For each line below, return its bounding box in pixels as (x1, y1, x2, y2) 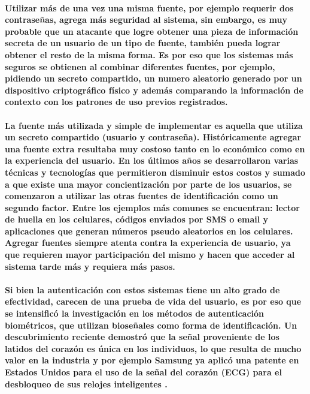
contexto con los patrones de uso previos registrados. (5, 95, 228, 108)
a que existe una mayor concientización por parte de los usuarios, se (5, 178, 292, 190)
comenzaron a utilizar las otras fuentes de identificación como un (5, 190, 278, 202)
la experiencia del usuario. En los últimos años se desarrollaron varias (5, 154, 299, 167)
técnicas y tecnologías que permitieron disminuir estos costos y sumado (5, 166, 305, 178)
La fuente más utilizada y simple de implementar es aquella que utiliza (5, 119, 303, 131)
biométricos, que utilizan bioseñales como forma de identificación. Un (5, 318, 297, 331)
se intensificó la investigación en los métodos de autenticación (5, 307, 265, 320)
